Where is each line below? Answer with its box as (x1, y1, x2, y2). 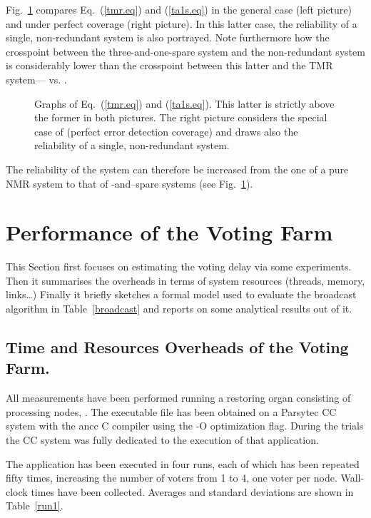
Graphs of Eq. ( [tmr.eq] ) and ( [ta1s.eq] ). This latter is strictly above (34, 96, 335, 111)
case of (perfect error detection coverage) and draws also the (34, 123, 298, 138)
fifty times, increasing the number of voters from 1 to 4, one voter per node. (6, 470, 337, 485)
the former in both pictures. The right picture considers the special (34, 110, 327, 125)
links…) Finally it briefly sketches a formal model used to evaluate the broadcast (6, 287, 357, 302)
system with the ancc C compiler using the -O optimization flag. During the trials (6, 418, 364, 433)
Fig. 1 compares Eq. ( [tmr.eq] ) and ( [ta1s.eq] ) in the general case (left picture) (6, 2, 352, 16)
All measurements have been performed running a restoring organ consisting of (6, 390, 351, 405)
